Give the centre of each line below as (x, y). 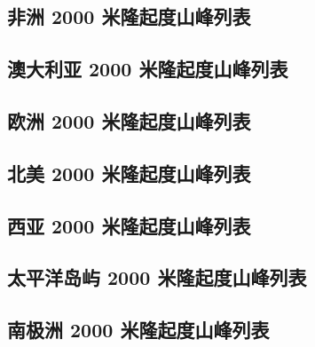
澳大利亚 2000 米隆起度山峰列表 (148, 69)
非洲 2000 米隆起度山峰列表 (129, 16)
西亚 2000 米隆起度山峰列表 (129, 225)
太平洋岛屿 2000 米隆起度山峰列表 (157, 277)
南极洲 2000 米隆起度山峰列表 (138, 330)
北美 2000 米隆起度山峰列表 (129, 173)
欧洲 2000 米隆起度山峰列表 (129, 120)
